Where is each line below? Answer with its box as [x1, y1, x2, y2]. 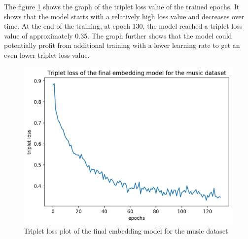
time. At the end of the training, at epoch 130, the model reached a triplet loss [4, 21, 243, 31]
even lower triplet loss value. [4, 49, 90, 60]
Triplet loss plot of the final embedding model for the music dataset [24, 226, 228, 236]
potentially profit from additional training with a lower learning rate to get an [4, 40, 240, 50]
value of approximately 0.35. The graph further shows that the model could [4, 30, 232, 40]
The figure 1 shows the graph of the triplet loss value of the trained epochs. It [4, 1, 240, 11]
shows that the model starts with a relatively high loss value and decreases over [4, 11, 245, 21]
